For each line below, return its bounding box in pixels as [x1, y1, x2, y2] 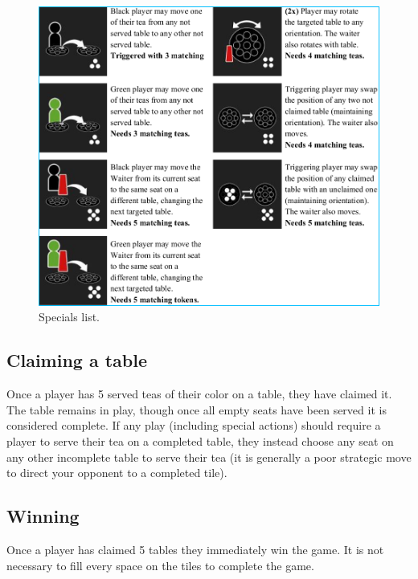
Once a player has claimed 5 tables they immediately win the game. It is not [6, 540, 384, 557]
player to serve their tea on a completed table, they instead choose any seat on [6, 432, 394, 449]
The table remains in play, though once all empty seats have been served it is [6, 401, 387, 418]
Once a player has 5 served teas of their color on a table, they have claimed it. [6, 385, 392, 402]
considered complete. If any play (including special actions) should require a [6, 417, 381, 434]
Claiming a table [6, 348, 148, 373]
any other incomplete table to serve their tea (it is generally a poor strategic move [6, 448, 412, 465]
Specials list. [39, 308, 100, 325]
